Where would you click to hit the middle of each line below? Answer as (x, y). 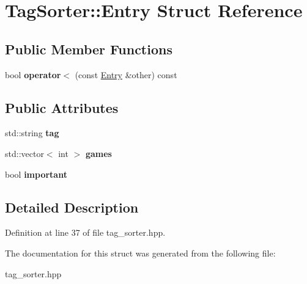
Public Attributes (62, 107)
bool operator (33, 74)
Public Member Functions (89, 49)
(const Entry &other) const (126, 74)
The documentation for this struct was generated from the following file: (140, 253)
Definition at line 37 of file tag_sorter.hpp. (85, 232)
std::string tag (32, 133)
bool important (36, 174)
